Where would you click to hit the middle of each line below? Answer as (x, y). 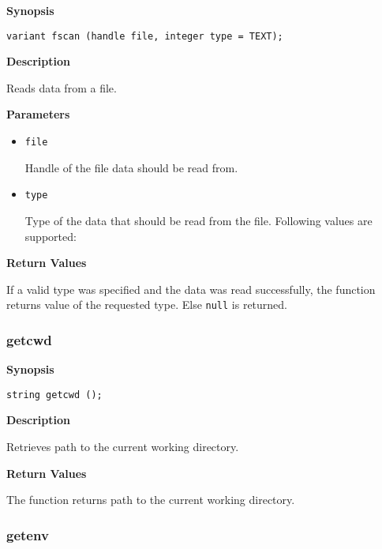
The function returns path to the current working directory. (151, 500)
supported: (51, 236)
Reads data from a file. (62, 87)
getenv (28, 534)
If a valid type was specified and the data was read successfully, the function (191, 289)
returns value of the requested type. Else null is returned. (147, 305)
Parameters (38, 114)
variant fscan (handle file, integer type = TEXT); (145, 36)
